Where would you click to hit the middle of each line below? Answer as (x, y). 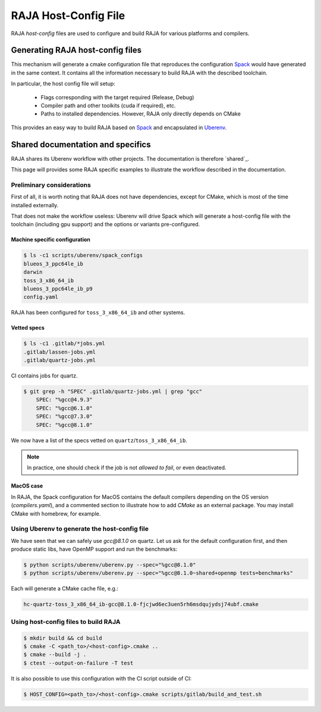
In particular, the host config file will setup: (63, 84)
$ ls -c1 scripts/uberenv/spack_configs (83, 255)
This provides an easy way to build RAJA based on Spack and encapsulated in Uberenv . (119, 127)
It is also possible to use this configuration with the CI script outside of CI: (101, 678)
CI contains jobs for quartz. (44, 376)
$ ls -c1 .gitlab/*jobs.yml (64, 343)
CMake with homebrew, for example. (56, 513)
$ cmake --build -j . (55, 655)
